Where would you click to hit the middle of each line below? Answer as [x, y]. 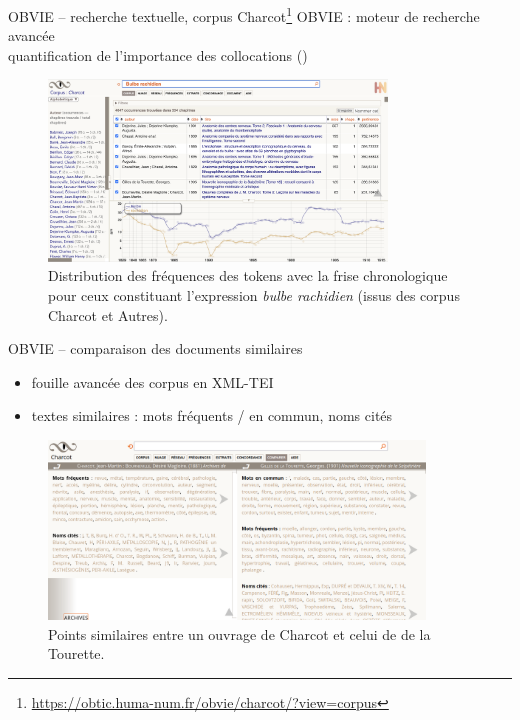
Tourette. [76, 653]
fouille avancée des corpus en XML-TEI [152, 381]
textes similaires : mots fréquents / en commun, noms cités [212, 415]
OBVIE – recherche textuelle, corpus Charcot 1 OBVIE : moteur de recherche [244, 14]
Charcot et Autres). [108, 314]
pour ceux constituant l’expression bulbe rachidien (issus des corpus [254, 294]
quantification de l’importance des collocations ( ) [158, 54]
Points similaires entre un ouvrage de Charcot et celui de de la [239, 633]
